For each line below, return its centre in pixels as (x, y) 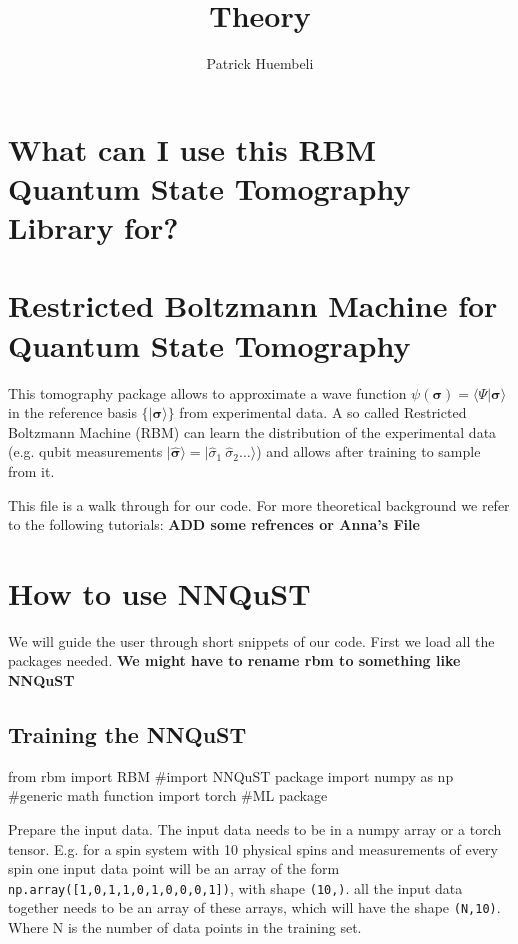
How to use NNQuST (159, 592)
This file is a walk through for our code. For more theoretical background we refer (259, 504)
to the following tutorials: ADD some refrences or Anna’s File (214, 524)
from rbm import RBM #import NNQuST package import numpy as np (231, 775)
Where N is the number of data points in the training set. (185, 927)
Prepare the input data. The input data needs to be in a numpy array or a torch (255, 829)
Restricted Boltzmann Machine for (253, 305)
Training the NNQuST (127, 734)
